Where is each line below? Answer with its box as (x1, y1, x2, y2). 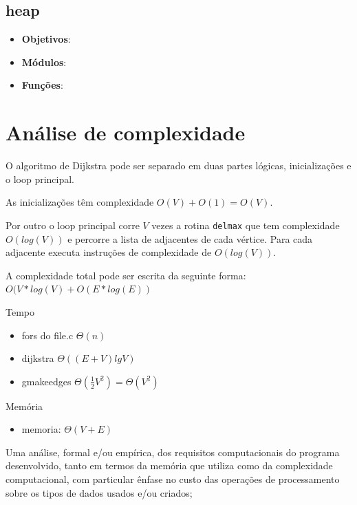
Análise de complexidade (6, 118, 246, 147)
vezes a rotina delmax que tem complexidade (151, 217, 340, 232)
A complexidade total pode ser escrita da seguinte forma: (6, 268, 246, 282)
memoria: (21, 422, 61, 436)
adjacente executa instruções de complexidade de (6, 245, 212, 259)
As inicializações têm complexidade (6, 195, 154, 209)
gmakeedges (21, 374, 72, 388)
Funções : (21, 78, 63, 92)
